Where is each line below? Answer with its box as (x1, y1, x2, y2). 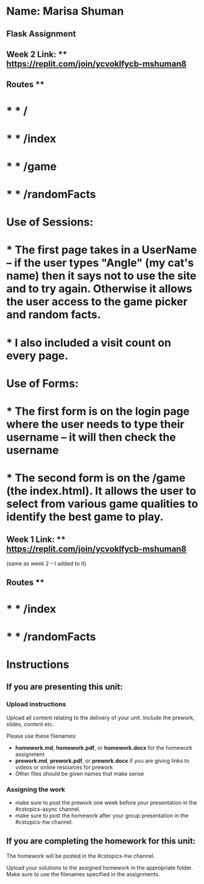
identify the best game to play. (6, 510, 164, 524)
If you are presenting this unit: (6, 682, 123, 692)
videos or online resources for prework (15, 763, 113, 771)
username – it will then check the (6, 431, 177, 444)
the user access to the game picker (6, 295, 188, 309)
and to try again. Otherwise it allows (6, 282, 192, 296)
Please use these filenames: (6, 732, 77, 740)
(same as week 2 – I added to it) (6, 560, 86, 567)
